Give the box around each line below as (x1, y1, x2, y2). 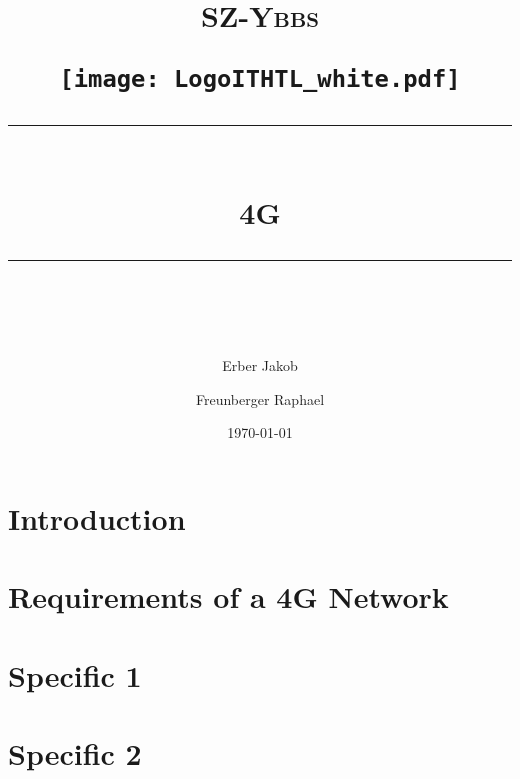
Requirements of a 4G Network (8, 576, 449, 617)
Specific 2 (8, 733, 142, 774)
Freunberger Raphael (195, 388, 325, 409)
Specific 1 (8, 654, 142, 695)
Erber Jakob (222, 355, 298, 376)
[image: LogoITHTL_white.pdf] (59, 65, 461, 94)
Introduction (8, 498, 186, 539)
